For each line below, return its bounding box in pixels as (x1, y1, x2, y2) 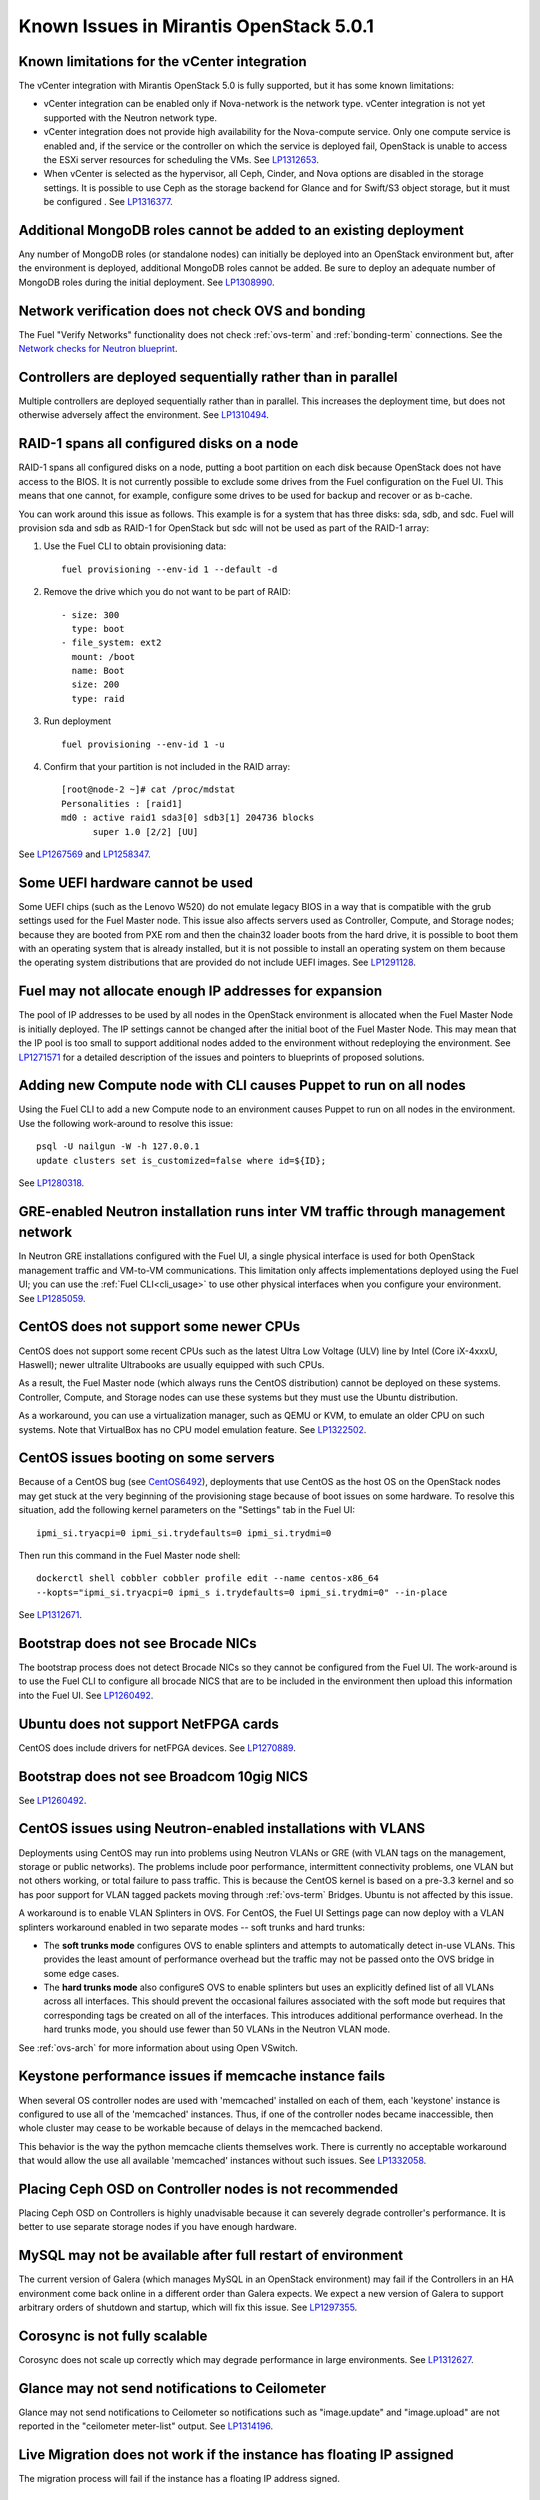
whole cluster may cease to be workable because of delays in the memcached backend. (18, 2122, 384, 2134)
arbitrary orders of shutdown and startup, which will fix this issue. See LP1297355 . (18, 2301, 358, 2314)
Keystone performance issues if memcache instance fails (18, 2068, 385, 2085)
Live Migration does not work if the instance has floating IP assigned (18, 2446, 454, 2464)
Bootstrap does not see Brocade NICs (18, 1635, 257, 1652)
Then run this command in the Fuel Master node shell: (18, 1549, 241, 1561)
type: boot (71, 623, 125, 634)
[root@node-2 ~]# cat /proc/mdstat (61, 784, 236, 795)
